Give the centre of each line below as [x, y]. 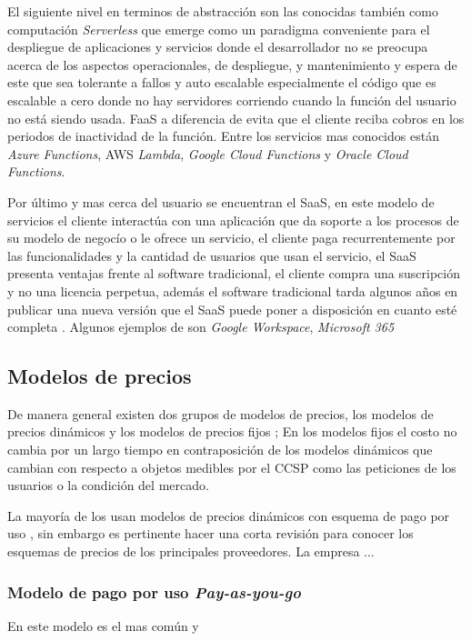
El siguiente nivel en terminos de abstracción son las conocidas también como [223, 11]
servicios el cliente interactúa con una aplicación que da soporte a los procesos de [233, 220]
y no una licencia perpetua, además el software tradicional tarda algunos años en [233, 290]
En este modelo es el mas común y [103, 625]
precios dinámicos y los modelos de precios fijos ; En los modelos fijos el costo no [232, 431]
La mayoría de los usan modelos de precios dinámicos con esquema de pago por [229, 515]
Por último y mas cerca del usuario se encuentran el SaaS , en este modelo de [221, 201]
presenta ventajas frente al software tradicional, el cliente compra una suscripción [234, 273]
